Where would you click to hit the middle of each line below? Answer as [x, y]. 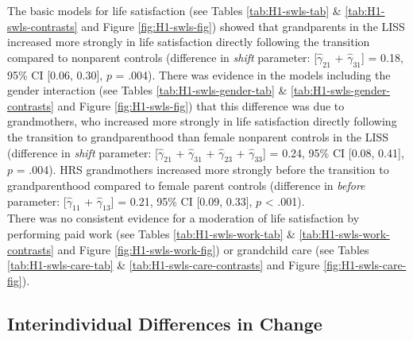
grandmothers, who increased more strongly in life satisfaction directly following [202, 121]
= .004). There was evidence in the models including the [253, 74]
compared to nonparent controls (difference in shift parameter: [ [162, 57]
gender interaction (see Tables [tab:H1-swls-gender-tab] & [147, 90]
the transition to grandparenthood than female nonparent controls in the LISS [198, 136]
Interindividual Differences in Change [165, 323]
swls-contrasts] [42, 26]
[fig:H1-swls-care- [365, 265]
